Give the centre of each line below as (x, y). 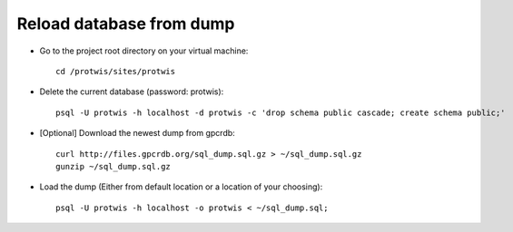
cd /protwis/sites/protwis (116, 71)
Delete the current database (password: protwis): (132, 92)
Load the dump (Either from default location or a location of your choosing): (181, 187)
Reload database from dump (126, 24)
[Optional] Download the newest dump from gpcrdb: (137, 133)
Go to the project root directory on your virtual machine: (144, 51)
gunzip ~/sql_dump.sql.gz (113, 166)
